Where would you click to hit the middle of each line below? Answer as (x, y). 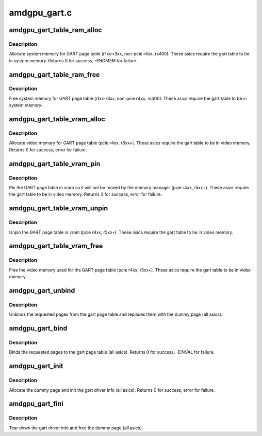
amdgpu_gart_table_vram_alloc (57, 119)
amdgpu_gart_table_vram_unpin (58, 209)
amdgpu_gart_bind (38, 328)
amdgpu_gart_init (36, 366)
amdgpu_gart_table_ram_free (54, 75)
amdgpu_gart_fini (36, 404)
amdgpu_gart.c (41, 13)
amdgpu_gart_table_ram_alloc (56, 30)
